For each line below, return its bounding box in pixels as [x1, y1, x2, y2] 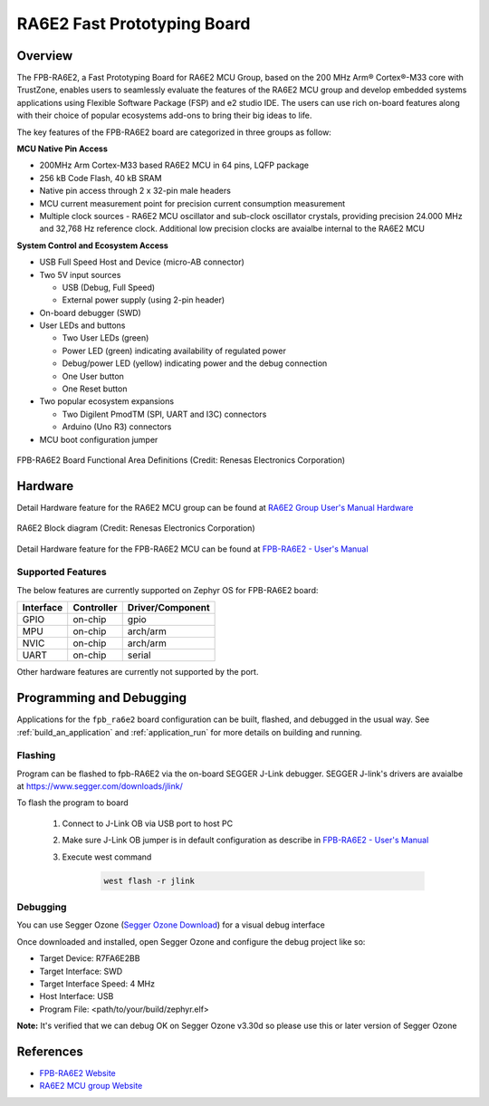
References [16, 1043, 83, 1059]
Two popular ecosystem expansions [39, 396, 175, 407]
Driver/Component [127, 601, 210, 614]
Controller [72, 601, 118, 614]
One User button [62, 370, 124, 381]
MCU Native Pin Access [16, 143, 109, 154]
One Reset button [62, 383, 128, 394]
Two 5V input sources [39, 269, 121, 280]
